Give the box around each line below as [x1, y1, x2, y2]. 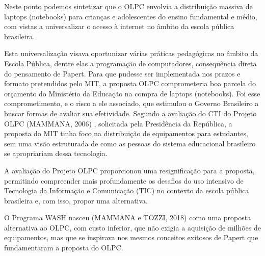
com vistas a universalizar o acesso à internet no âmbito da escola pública [4, 21, 234, 32]
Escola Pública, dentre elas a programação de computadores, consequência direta [4, 58, 257, 68]
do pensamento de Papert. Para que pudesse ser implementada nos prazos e [4, 68, 241, 79]
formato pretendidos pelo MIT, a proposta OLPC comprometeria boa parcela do [4, 78, 256, 89]
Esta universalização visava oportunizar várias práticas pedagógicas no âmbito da [4, 48, 258, 59]
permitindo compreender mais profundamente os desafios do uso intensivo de [4, 175, 244, 186]
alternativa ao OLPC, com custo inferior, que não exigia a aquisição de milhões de [4, 222, 261, 233]
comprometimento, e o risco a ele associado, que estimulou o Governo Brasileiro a [4, 98, 259, 109]
